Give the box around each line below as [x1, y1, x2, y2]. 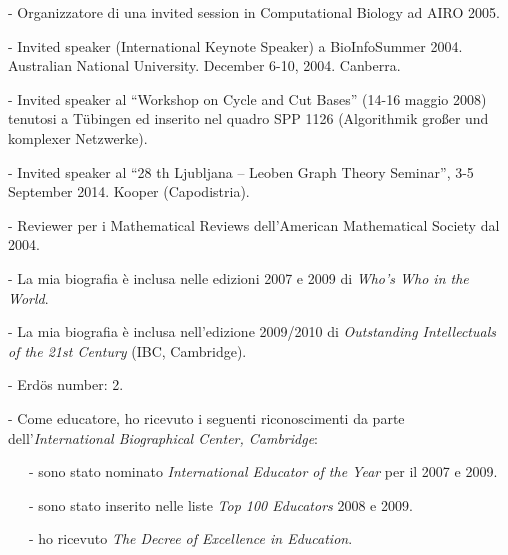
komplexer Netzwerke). [8, 127, 148, 148]
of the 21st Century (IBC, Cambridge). [8, 340, 247, 361]
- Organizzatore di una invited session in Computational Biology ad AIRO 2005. [8, 2, 500, 22]
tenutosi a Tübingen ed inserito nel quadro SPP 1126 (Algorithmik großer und [8, 108, 489, 129]
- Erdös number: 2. [8, 374, 124, 395]
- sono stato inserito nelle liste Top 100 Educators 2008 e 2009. [28, 494, 413, 515]
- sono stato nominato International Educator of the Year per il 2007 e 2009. [28, 461, 498, 482]
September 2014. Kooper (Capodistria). [8, 181, 250, 202]
